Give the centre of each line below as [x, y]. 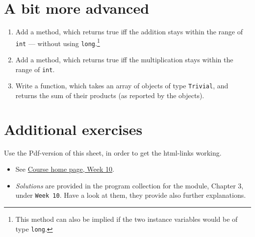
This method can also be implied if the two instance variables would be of [127, 219]
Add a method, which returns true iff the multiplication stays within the [124, 60]
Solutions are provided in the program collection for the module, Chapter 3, [129, 185]
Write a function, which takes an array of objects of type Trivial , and [122, 86]
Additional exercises [73, 129]
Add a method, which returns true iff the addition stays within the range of [129, 32]
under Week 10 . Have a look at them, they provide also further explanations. [131, 195]
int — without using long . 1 [58, 42]
